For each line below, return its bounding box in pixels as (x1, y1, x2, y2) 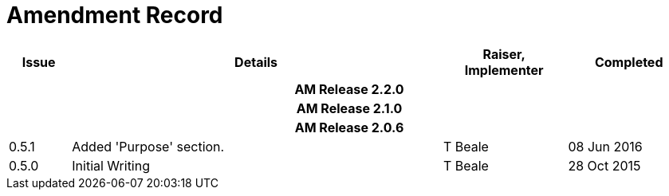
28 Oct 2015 (568, 157, 641, 174)
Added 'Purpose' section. (72, 138, 225, 155)
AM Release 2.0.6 (294, 119, 404, 135)
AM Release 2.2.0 (294, 80, 404, 97)
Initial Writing (72, 157, 151, 174)
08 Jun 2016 (568, 138, 643, 155)
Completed (594, 53, 663, 70)
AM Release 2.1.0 (296, 100, 403, 116)
